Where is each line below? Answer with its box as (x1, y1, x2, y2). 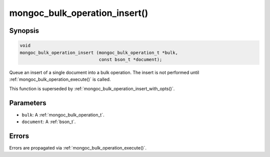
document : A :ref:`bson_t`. (21, 119, 76, 125)
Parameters (9, 99, 46, 107)
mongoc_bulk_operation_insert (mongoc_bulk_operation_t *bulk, (19, 50, 178, 55)
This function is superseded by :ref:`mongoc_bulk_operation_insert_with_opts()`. (9, 85, 175, 92)
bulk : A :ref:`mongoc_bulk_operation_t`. (21, 112, 104, 118)
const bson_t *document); (98, 56, 162, 62)
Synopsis (9, 26, 39, 35)
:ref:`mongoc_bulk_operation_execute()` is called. (9, 76, 111, 82)
